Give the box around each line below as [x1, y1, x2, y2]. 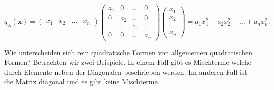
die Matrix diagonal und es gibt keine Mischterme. [4, 76, 160, 87]
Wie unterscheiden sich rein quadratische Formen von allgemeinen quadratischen [4, 47, 253, 57]
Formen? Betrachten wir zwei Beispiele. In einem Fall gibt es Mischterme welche [4, 57, 252, 67]
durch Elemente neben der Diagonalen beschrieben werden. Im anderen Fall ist [4, 66, 247, 77]
